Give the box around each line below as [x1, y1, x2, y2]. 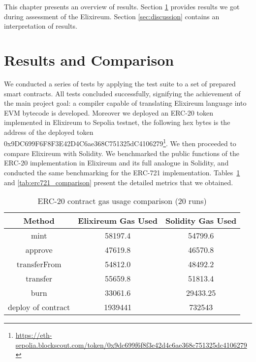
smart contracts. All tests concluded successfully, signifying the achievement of [4, 88, 241, 98]
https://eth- [15, 330, 52, 340]
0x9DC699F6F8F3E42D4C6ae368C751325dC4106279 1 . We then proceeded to [4, 137, 236, 149]
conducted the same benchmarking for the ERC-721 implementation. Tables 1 [4, 167, 240, 177]
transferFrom [16, 258, 62, 270]
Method [23, 215, 55, 227]
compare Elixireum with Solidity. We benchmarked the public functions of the [4, 148, 240, 158]
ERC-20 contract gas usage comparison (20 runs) [37, 195, 207, 207]
